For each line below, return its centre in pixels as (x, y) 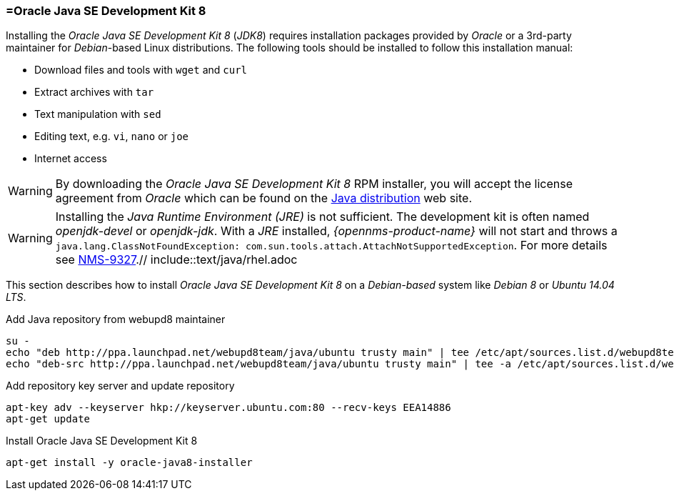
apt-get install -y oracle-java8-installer (129, 463)
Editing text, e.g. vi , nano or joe (112, 137)
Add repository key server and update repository (120, 386)
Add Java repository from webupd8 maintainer (116, 319)
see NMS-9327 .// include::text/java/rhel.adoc (176, 260)
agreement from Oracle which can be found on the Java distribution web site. (263, 198)
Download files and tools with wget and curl (141, 70)
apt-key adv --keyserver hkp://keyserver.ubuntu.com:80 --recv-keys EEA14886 (228, 408)
